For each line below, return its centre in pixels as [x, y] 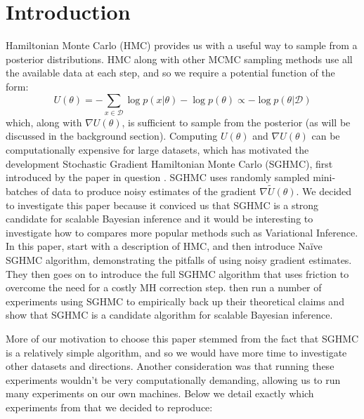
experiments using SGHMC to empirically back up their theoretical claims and [175, 301]
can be [326, 136]
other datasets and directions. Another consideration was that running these [170, 366]
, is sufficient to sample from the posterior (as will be [236, 122]
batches [22, 191]
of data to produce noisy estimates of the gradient [149, 191]
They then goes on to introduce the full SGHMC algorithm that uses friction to [177, 273]
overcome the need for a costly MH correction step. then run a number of [164, 287]
